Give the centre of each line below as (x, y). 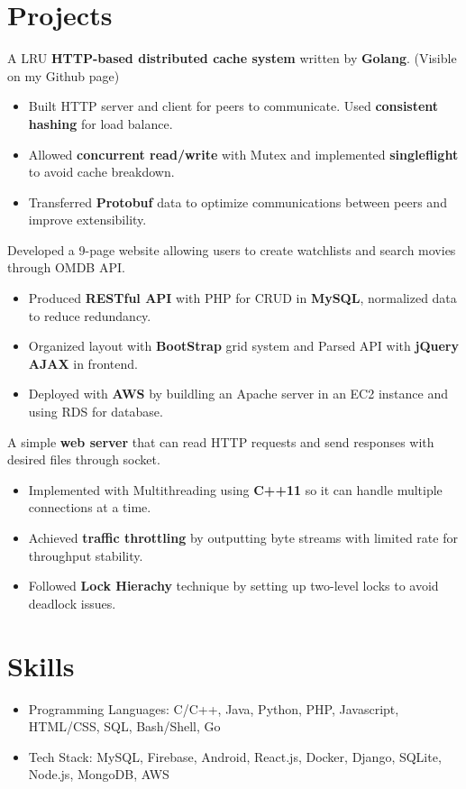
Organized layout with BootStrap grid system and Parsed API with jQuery (243, 346)
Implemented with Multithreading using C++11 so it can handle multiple (235, 489)
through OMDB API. (66, 267)
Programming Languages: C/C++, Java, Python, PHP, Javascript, (214, 708)
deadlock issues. (72, 603)
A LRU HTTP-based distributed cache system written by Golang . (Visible (232, 58)
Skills (41, 665)
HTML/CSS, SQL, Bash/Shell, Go (124, 726)
